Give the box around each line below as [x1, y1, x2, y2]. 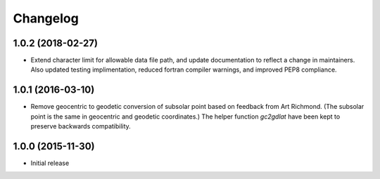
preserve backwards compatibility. [30, 122, 132, 131]
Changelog [13, 11, 79, 26]
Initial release [30, 159, 70, 168]
